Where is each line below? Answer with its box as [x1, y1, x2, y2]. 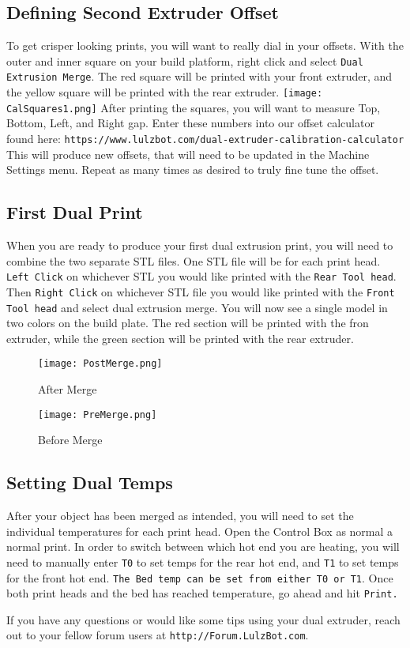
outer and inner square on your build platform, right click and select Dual [6, 52, 363, 69]
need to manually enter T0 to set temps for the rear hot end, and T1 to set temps [6, 553, 399, 570]
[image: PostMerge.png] [38, 358, 163, 370]
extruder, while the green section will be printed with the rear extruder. [6, 330, 354, 346]
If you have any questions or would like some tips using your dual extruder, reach [6, 611, 401, 627]
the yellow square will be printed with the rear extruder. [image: [6, 84, 323, 100]
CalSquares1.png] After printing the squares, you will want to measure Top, [6, 99, 381, 115]
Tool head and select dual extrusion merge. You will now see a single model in [6, 299, 388, 315]
